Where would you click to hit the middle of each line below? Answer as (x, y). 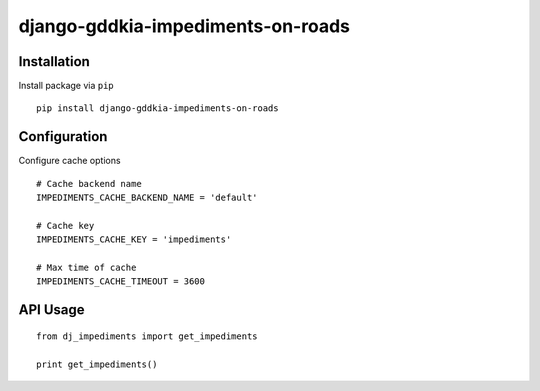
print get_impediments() (97, 364)
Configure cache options (69, 161)
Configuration (63, 136)
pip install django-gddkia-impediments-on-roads (157, 108)
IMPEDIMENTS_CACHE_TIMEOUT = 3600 (120, 281)
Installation (54, 61)
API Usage (51, 310)
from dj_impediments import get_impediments (147, 336)
